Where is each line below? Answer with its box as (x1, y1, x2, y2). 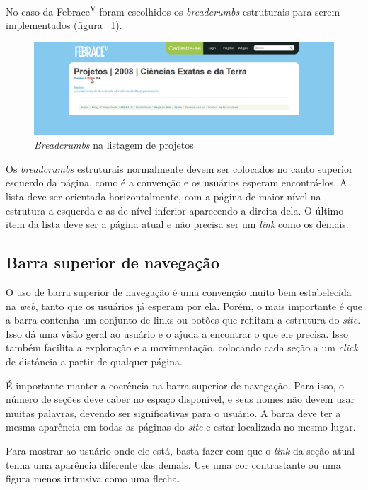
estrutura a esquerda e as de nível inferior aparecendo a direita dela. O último (6, 203, 344, 217)
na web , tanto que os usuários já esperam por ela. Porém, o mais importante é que (6, 298, 362, 313)
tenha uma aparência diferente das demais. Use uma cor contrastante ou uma (6, 457, 341, 472)
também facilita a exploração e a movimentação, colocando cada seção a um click (6, 340, 358, 355)
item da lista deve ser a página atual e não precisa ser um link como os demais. (6, 217, 349, 232)
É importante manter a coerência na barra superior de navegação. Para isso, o (6, 377, 345, 392)
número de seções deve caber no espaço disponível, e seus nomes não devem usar (6, 392, 355, 406)
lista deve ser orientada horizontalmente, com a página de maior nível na (6, 189, 321, 204)
